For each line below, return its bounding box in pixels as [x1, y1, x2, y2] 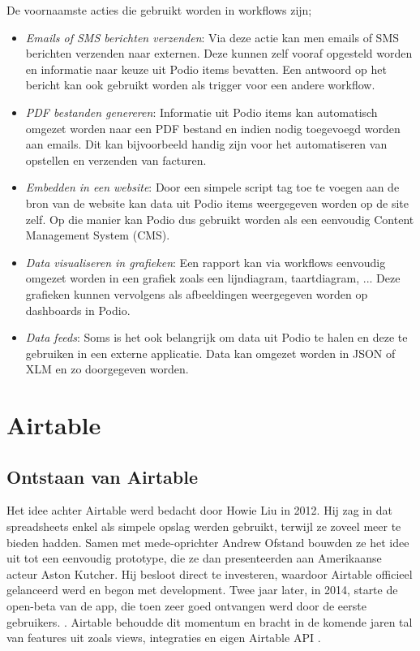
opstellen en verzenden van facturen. [25, 151, 207, 168]
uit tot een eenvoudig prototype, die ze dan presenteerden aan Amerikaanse [6, 550, 382, 567]
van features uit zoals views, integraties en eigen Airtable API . [6, 629, 321, 646]
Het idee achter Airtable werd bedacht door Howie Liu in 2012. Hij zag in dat [6, 502, 392, 519]
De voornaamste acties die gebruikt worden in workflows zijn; [6, 2, 312, 18]
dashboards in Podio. [25, 301, 131, 318]
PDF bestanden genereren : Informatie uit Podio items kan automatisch [25, 103, 378, 120]
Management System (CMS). [25, 226, 170, 244]
